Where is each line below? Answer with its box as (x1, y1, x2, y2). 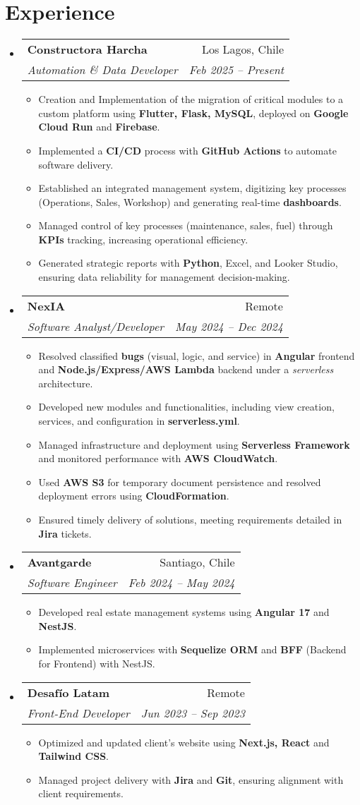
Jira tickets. (38, 526, 92, 540)
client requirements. (38, 786, 124, 801)
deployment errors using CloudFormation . (38, 488, 229, 503)
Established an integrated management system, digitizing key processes (38, 181, 347, 195)
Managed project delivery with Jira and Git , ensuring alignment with (38, 772, 344, 787)
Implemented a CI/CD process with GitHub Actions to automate (38, 143, 337, 157)
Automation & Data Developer (27, 61, 178, 78)
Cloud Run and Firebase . (38, 119, 160, 134)
